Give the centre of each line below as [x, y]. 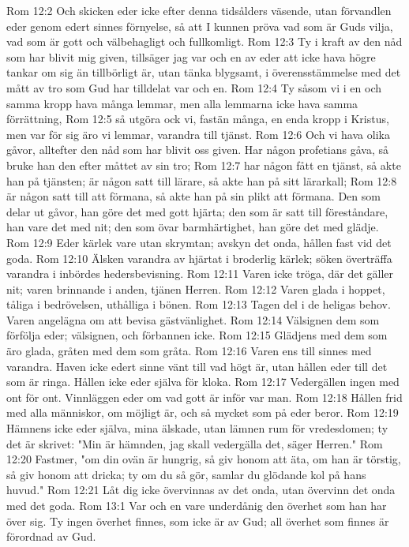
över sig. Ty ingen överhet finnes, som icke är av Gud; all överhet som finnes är [198, 521]
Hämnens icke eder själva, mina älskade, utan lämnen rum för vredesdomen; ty [197, 428]
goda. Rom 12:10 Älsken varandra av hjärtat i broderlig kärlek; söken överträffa [199, 258]
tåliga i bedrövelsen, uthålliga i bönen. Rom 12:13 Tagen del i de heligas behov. [199, 304]
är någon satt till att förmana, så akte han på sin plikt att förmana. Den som [193, 196]
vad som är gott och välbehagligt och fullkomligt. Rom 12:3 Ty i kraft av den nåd [204, 41]
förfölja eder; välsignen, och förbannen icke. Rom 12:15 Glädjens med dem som [197, 335]
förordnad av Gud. [51, 536]
